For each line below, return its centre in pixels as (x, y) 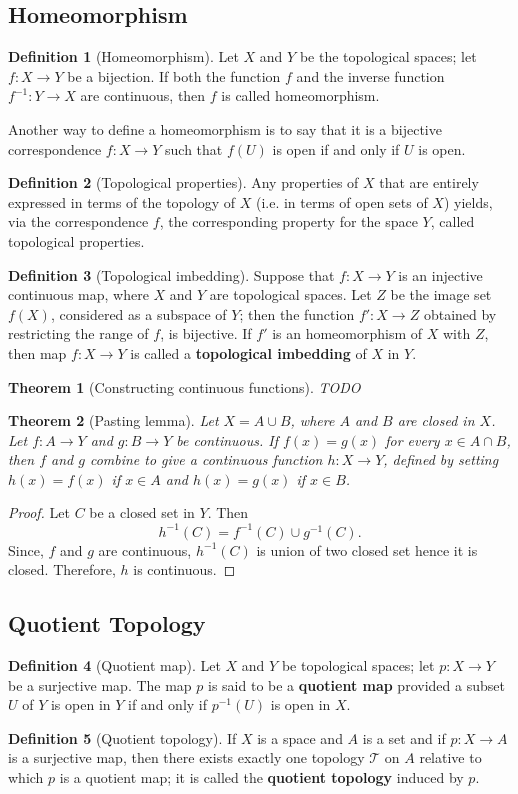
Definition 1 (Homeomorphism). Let (123, 56)
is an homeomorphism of (347, 333)
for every (412, 439)
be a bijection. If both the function (174, 75)
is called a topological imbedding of (248, 352)
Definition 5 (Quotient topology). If (122, 737)
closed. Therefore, (62, 569)
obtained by (460, 313)
